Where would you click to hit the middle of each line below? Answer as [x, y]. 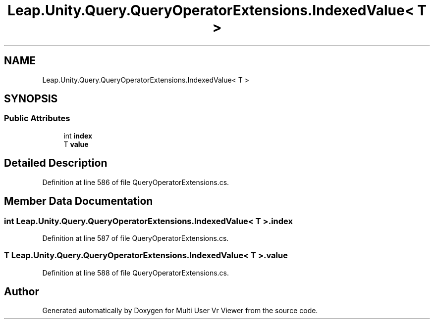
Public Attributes [37, 118]
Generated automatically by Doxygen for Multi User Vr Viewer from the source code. [180, 311]
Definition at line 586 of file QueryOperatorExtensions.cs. [136, 182]
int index [78, 136]
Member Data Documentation [79, 201]
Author [22, 292]
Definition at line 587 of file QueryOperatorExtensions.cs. [136, 238]
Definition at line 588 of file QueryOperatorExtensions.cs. [136, 273]
